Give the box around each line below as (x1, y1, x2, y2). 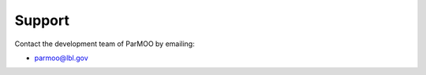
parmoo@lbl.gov (34, 53, 88, 62)
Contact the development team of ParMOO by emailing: (14, 39, 195, 48)
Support (14, 12, 70, 29)
